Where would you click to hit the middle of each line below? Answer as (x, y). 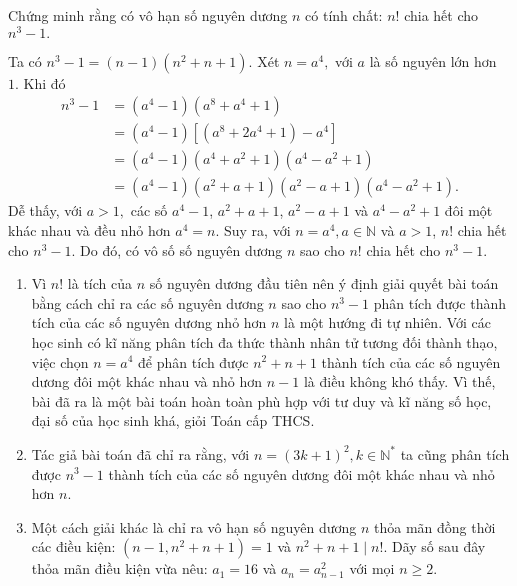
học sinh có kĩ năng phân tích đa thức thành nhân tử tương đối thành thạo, (264, 341)
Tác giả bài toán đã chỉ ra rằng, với (140, 453)
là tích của (99, 283)
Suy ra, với (257, 229)
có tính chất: (344, 15)
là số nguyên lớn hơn (433, 60)
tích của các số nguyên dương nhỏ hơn (149, 322)
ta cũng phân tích (455, 453)
